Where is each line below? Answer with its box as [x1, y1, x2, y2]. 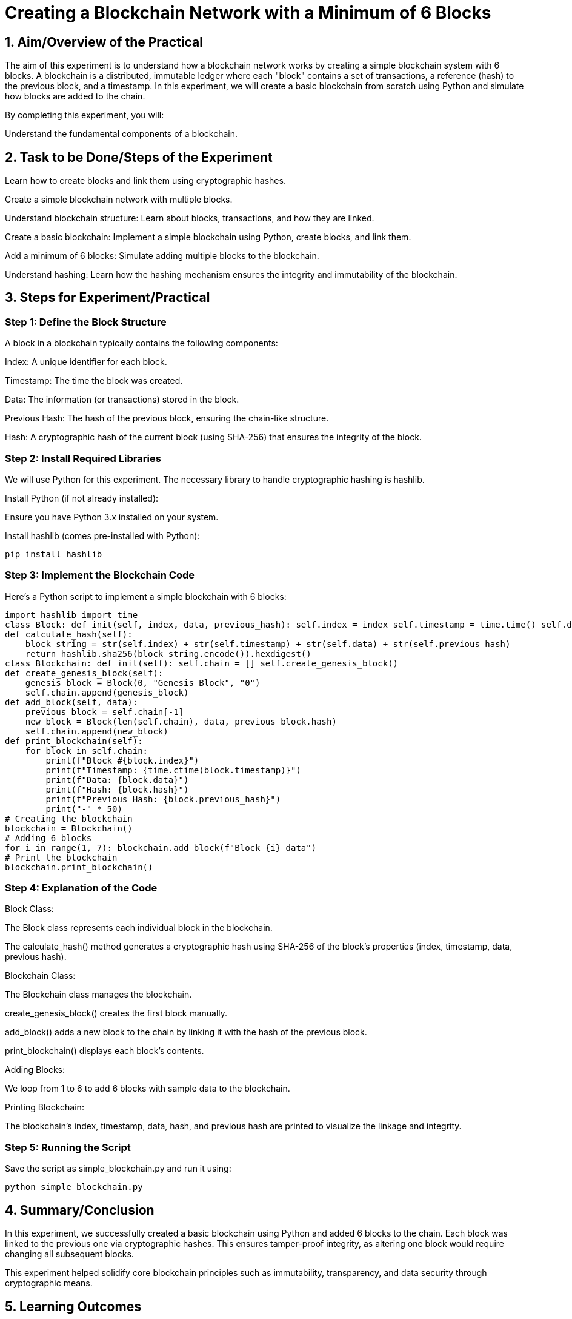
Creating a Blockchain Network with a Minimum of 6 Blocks [5, 2, 491, 23]
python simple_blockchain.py [5, 1182, 143, 1192]
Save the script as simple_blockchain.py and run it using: [5, 1163, 231, 1174]
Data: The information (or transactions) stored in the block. [5, 394, 239, 405]
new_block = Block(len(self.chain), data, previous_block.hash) [25, 716, 337, 727]
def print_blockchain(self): [5, 736, 143, 746]
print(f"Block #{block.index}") [45, 755, 199, 765]
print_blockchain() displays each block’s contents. [5, 1045, 204, 1056]
